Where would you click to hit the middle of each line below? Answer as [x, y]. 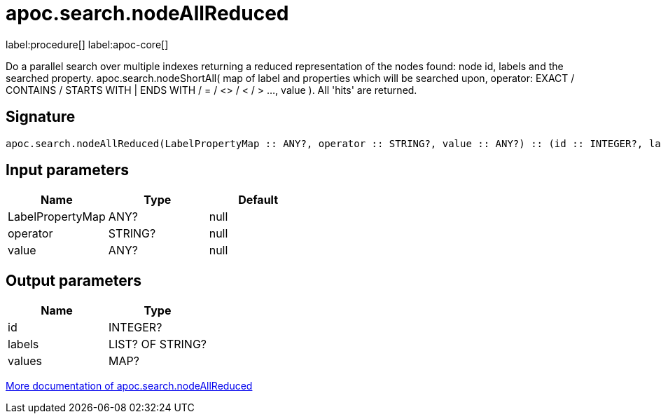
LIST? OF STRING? [158, 344]
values [25, 361]
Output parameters [74, 280]
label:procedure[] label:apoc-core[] [87, 44]
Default [258, 200]
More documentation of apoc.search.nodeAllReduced [129, 386]
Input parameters [68, 170]
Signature [41, 117]
